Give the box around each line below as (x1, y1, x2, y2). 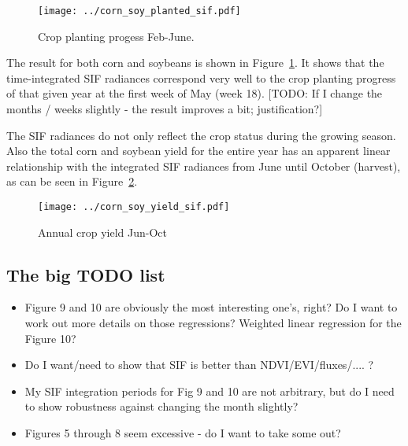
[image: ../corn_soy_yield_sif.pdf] (38, 201, 230, 212)
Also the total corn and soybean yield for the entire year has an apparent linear (6, 142, 391, 159)
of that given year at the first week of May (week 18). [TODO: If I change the (6, 85, 383, 101)
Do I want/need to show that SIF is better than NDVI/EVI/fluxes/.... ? (24, 356, 374, 373)
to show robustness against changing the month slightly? (24, 398, 299, 415)
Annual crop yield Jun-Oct (38, 223, 167, 240)
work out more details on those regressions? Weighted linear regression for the (24, 315, 402, 331)
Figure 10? (24, 330, 76, 346)
